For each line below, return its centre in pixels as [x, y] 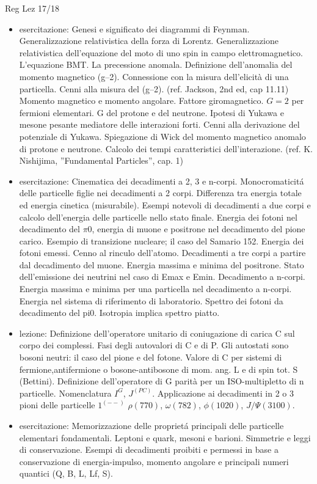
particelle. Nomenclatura [65, 393]
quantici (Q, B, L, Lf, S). [66, 473]
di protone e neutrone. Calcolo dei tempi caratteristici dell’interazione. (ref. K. [166, 148]
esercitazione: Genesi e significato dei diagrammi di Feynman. [134, 28]
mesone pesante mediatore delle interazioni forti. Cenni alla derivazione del [159, 124]
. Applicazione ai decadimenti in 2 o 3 [223, 393]
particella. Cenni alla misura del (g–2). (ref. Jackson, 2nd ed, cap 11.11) [154, 88]
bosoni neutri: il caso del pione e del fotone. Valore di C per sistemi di [151, 357]
